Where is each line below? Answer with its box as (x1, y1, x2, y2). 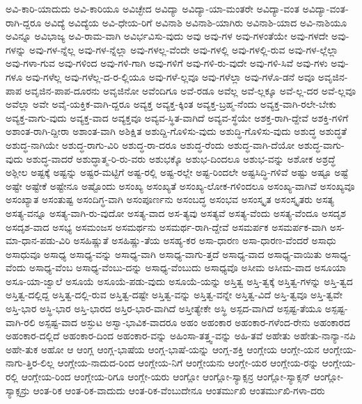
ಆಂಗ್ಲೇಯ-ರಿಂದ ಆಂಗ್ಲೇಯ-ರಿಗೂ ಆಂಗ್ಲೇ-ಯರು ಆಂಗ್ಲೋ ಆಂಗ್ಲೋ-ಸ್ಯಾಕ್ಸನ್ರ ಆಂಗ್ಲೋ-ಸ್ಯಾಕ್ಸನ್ (21, 369, 311, 384)
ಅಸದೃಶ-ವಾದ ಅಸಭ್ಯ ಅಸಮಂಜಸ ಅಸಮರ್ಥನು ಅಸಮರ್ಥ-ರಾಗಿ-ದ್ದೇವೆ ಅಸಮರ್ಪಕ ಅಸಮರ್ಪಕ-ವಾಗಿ (6, 219, 327, 234)
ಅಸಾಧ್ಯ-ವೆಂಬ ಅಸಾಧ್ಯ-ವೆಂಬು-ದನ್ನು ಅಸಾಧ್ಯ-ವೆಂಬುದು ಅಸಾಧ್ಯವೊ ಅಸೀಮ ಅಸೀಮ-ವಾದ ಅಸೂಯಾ (29, 260, 346, 275)
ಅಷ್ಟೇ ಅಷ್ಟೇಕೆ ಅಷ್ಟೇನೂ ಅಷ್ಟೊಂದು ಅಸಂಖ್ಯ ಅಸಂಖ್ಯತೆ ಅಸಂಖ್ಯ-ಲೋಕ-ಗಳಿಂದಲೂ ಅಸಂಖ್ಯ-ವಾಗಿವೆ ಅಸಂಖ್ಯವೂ (6, 178, 355, 193)
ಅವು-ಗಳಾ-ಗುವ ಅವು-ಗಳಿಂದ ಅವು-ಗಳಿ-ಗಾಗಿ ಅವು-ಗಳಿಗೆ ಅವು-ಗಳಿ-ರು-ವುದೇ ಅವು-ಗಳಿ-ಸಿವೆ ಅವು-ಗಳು (6, 56, 328, 70)
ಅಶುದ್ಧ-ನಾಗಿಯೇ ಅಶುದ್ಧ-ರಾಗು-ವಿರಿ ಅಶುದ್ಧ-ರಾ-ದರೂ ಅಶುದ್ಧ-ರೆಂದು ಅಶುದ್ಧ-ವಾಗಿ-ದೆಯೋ (6, 137, 295, 152)
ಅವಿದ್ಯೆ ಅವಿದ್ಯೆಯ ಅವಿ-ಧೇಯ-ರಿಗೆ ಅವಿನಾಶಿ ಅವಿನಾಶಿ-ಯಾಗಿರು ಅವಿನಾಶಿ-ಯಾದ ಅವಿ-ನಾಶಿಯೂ (44, 15, 347, 29)
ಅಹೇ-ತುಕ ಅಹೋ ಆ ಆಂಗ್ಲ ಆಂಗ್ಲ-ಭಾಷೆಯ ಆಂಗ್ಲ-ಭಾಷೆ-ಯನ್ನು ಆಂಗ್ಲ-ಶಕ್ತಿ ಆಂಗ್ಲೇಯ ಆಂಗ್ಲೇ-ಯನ (6, 341, 320, 356)
